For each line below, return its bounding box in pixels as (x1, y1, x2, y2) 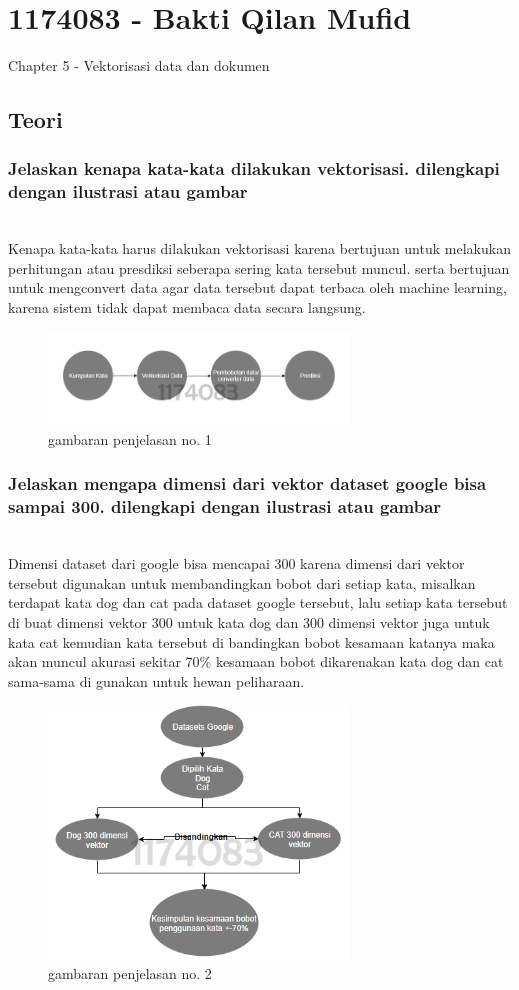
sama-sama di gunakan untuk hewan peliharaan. (8, 670, 305, 691)
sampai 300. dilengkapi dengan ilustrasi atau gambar (8, 494, 442, 519)
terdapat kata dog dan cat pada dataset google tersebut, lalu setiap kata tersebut (8, 592, 508, 613)
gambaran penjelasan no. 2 (48, 963, 212, 984)
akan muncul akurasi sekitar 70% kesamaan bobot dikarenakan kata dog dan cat (8, 651, 504, 672)
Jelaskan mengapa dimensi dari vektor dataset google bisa (8, 471, 487, 496)
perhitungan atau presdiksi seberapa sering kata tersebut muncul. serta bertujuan (8, 257, 510, 278)
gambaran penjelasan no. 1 (48, 428, 212, 449)
